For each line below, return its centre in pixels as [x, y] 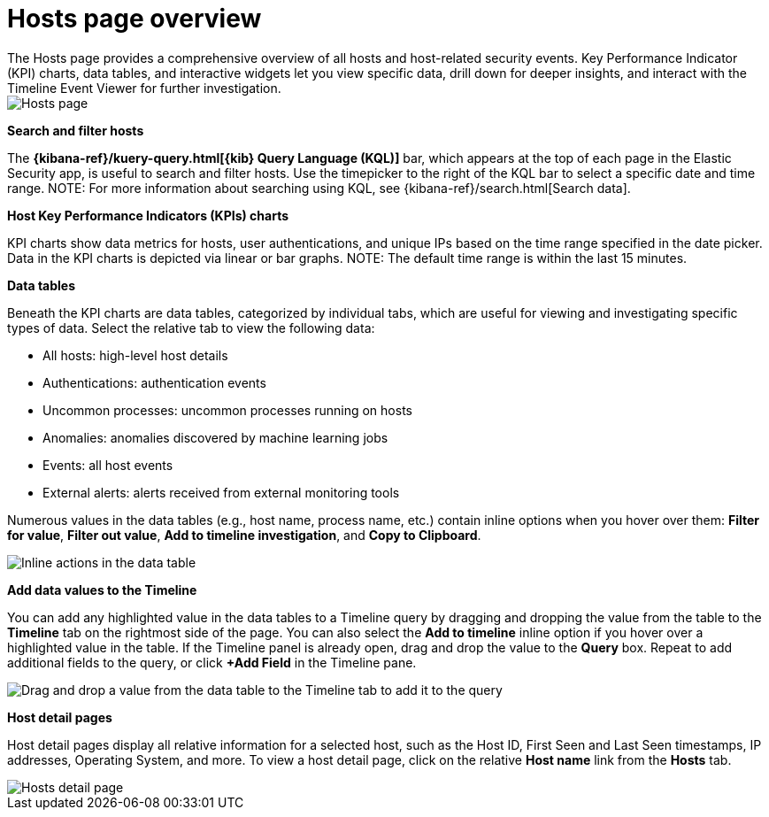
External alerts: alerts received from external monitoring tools [221, 492]
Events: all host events [108, 465]
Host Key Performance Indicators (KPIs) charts [148, 215]
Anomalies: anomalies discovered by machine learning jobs [215, 437]
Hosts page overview [135, 19]
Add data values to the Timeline [102, 590]
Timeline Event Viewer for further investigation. [144, 88]
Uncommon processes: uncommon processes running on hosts [227, 410]
